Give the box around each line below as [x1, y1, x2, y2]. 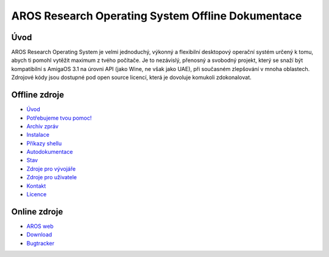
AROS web [26, 222, 54, 230]
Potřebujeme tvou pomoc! [26, 114, 92, 122]
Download [26, 231, 52, 238]
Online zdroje [11, 207, 63, 217]
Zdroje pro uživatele [26, 174, 77, 181]
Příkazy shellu [26, 140, 62, 147]
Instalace [26, 131, 50, 139]
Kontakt [26, 182, 46, 190]
